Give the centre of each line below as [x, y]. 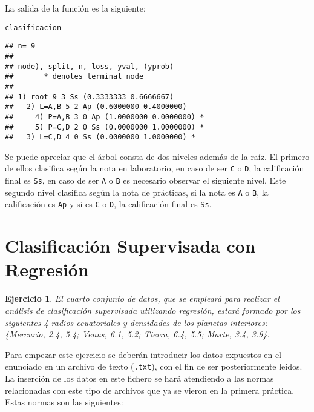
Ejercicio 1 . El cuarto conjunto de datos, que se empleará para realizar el [142, 298]
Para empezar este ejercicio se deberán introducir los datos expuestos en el [143, 354]
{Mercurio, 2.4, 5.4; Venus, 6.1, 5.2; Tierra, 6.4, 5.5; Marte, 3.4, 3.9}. [137, 334]
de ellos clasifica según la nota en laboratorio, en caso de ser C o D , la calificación [155, 168]
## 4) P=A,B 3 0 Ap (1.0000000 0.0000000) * [105, 117]
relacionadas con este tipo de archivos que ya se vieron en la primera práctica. [150, 390]
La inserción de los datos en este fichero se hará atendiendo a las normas [139, 378]
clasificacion [33, 28]
